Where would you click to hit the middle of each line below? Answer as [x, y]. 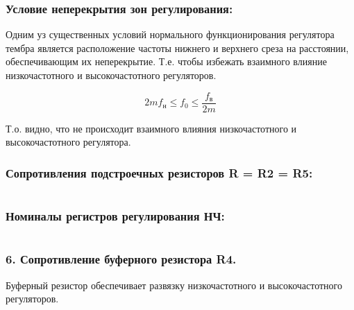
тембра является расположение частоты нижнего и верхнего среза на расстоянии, [177, 48]
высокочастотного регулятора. [68, 142]
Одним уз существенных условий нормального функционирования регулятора [170, 34]
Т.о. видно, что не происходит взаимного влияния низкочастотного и [151, 128]
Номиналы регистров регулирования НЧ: [115, 215]
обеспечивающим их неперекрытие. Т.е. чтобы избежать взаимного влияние [166, 61]
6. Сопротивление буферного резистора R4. [121, 259]
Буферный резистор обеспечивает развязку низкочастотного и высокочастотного [174, 285]
